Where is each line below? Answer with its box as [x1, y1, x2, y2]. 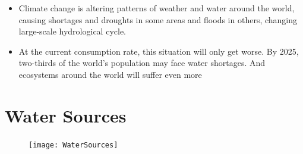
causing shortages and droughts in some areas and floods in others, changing [18, 13, 298, 26]
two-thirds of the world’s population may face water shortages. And [18, 56, 266, 69]
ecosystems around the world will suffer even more [18, 68, 202, 80]
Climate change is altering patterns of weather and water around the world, [18, 2, 295, 14]
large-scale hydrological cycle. [18, 25, 126, 37]
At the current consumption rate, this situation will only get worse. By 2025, [18, 45, 299, 57]
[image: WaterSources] [29, 140, 118, 149]
